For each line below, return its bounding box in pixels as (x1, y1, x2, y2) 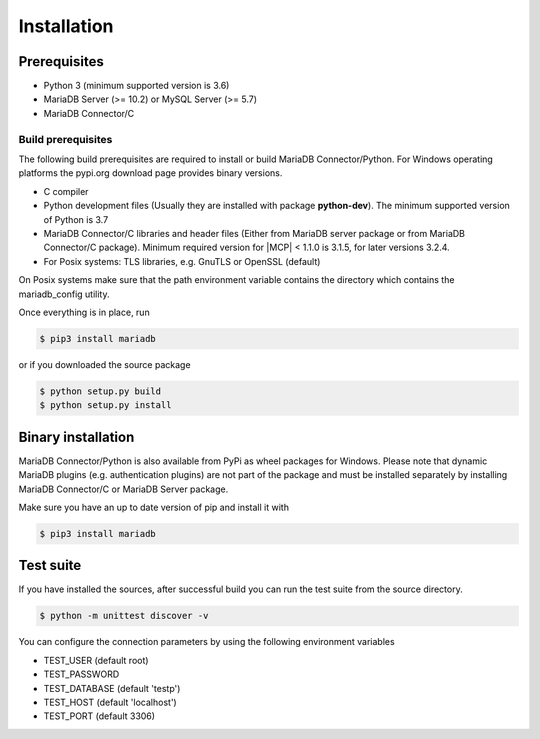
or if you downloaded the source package (18, 358, 191, 370)
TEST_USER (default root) (43, 654, 149, 666)
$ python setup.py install (39, 400, 172, 411)
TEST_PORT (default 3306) (43, 710, 155, 722)
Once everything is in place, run (18, 306, 150, 318)
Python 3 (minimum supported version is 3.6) (43, 80, 230, 92)
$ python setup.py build (39, 385, 162, 397)
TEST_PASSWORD (43, 668, 120, 680)
